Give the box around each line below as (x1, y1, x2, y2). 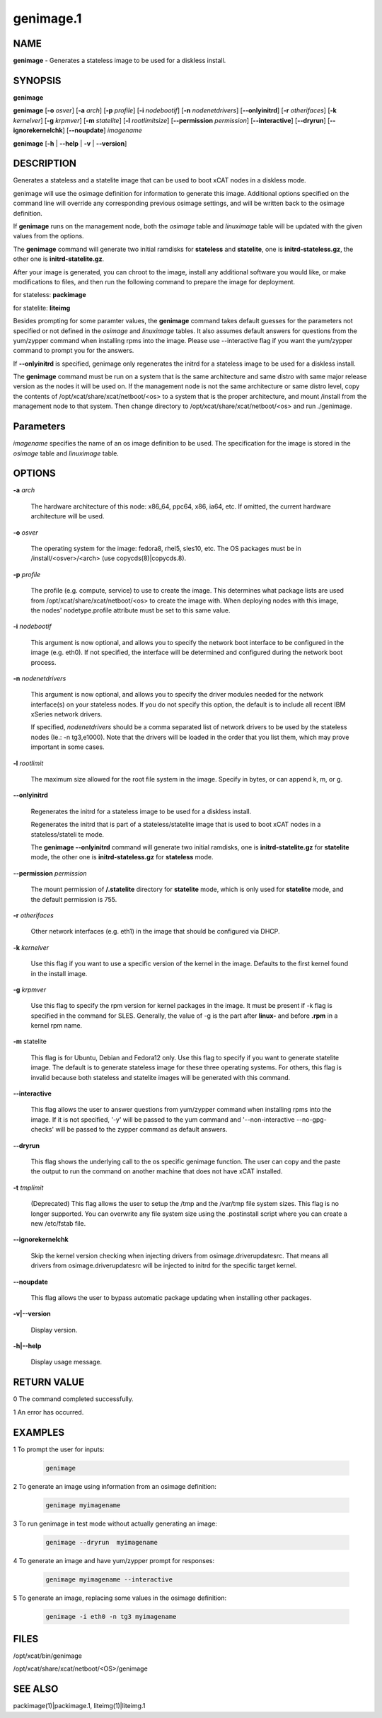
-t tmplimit (13, 1183, 44, 1192)
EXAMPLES (13, 1426, 65, 1439)
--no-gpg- (296, 1115, 327, 1124)
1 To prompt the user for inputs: (13, 1445, 105, 1453)
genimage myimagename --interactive (45, 1575, 173, 1584)
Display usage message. (30, 1358, 103, 1366)
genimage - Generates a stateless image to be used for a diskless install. (13, 57, 226, 65)
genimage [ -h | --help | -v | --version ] (13, 139, 127, 148)
